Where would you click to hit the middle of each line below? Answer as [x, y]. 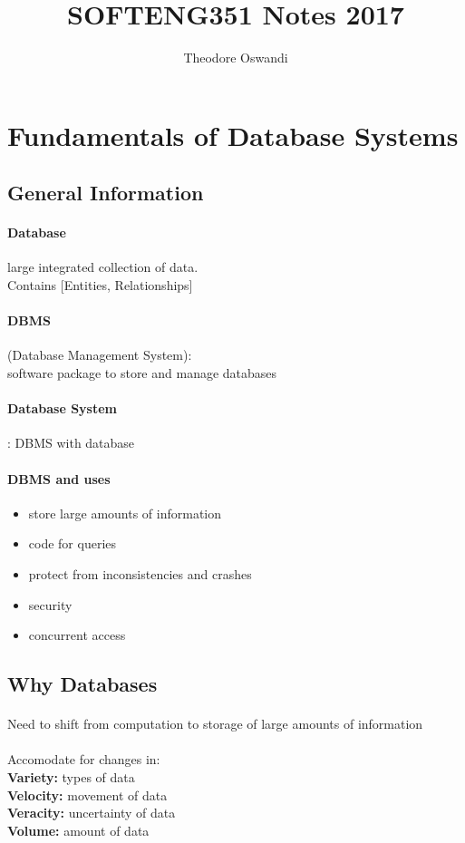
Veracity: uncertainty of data [92, 813]
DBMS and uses [59, 478]
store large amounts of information [125, 513]
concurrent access [77, 635]
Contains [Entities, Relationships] [100, 285]
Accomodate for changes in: [84, 759]
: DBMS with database [71, 443]
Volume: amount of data [78, 830]
